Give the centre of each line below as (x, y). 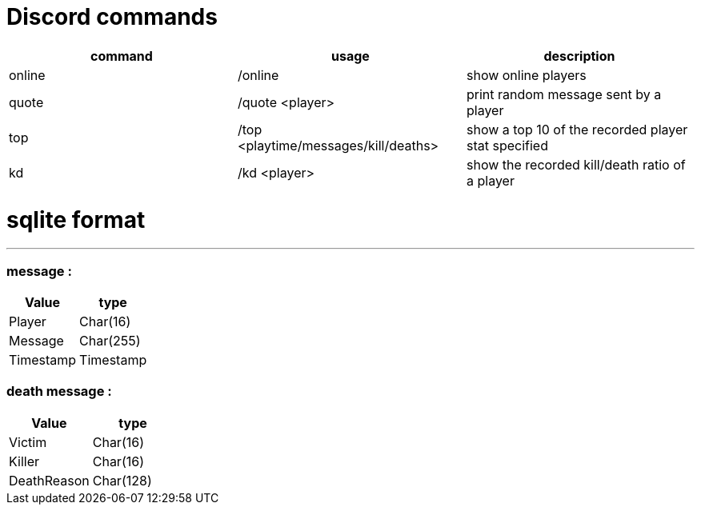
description (579, 56)
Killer (24, 461)
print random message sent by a (564, 94)
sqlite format (76, 220)
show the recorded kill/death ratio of (576, 164)
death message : (59, 391)
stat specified (507, 145)
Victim (28, 442)
